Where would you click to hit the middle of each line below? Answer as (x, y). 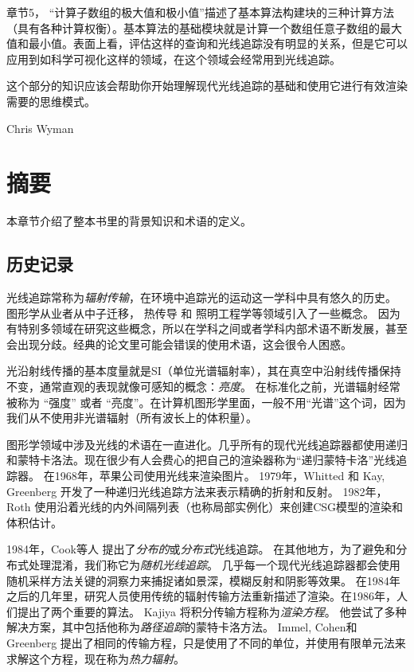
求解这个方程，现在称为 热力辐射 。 (96, 658)
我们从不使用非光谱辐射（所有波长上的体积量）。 (132, 418)
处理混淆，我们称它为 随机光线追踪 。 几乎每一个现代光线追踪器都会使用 (214, 564)
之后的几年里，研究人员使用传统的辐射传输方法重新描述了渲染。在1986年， (201, 596)
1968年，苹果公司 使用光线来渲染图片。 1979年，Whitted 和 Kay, (220, 476)
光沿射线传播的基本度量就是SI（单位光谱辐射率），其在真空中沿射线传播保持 (204, 371)
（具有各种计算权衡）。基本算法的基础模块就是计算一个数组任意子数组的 (193, 27)
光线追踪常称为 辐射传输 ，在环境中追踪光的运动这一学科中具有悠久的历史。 (201, 297)
